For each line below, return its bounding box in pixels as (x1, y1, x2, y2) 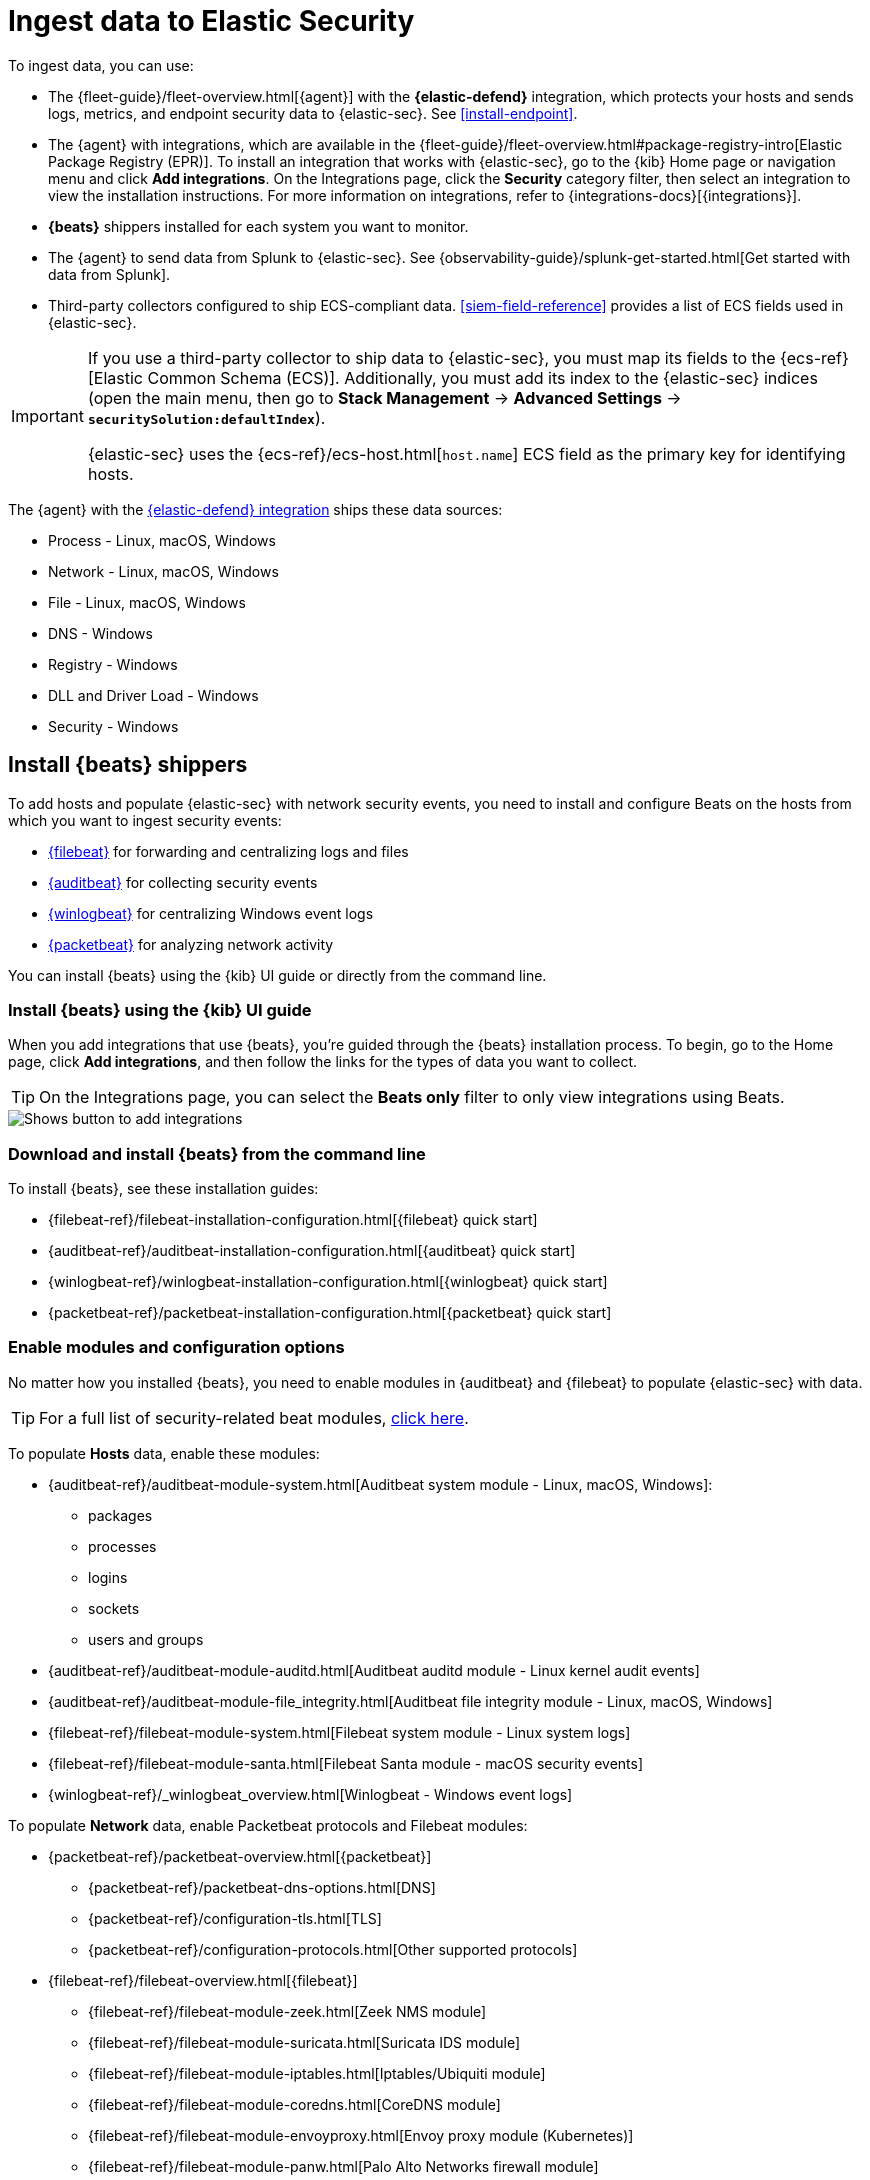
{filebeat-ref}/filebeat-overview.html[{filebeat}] (48, 1971, 358, 1989)
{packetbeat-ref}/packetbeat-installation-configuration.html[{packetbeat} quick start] (48, 1304, 612, 1322)
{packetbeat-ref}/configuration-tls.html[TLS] (88, 1909, 382, 1927)
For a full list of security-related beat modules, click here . (39, 1407, 469, 1428)
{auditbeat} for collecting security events (48, 873, 318, 891)
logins (88, 1568, 128, 1586)
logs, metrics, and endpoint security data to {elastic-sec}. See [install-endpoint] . (48, 104, 578, 122)
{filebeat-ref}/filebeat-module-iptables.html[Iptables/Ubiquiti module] (88, 2064, 546, 2082)
